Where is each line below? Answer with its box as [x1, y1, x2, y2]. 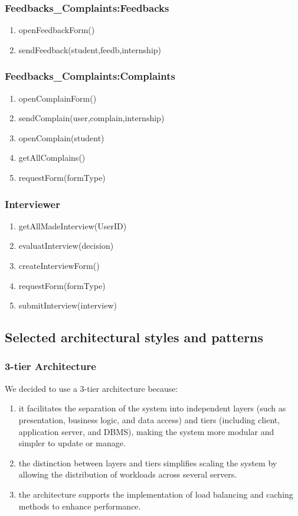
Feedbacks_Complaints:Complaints [5, 69, 175, 83]
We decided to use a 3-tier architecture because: [5, 382, 178, 394]
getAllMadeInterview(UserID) [18, 219, 127, 232]
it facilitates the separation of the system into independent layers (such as [18, 402, 286, 414]
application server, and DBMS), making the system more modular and [18, 425, 274, 437]
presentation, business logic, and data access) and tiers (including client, [18, 413, 280, 426]
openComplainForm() [18, 92, 97, 104]
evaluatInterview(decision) [18, 239, 114, 252]
